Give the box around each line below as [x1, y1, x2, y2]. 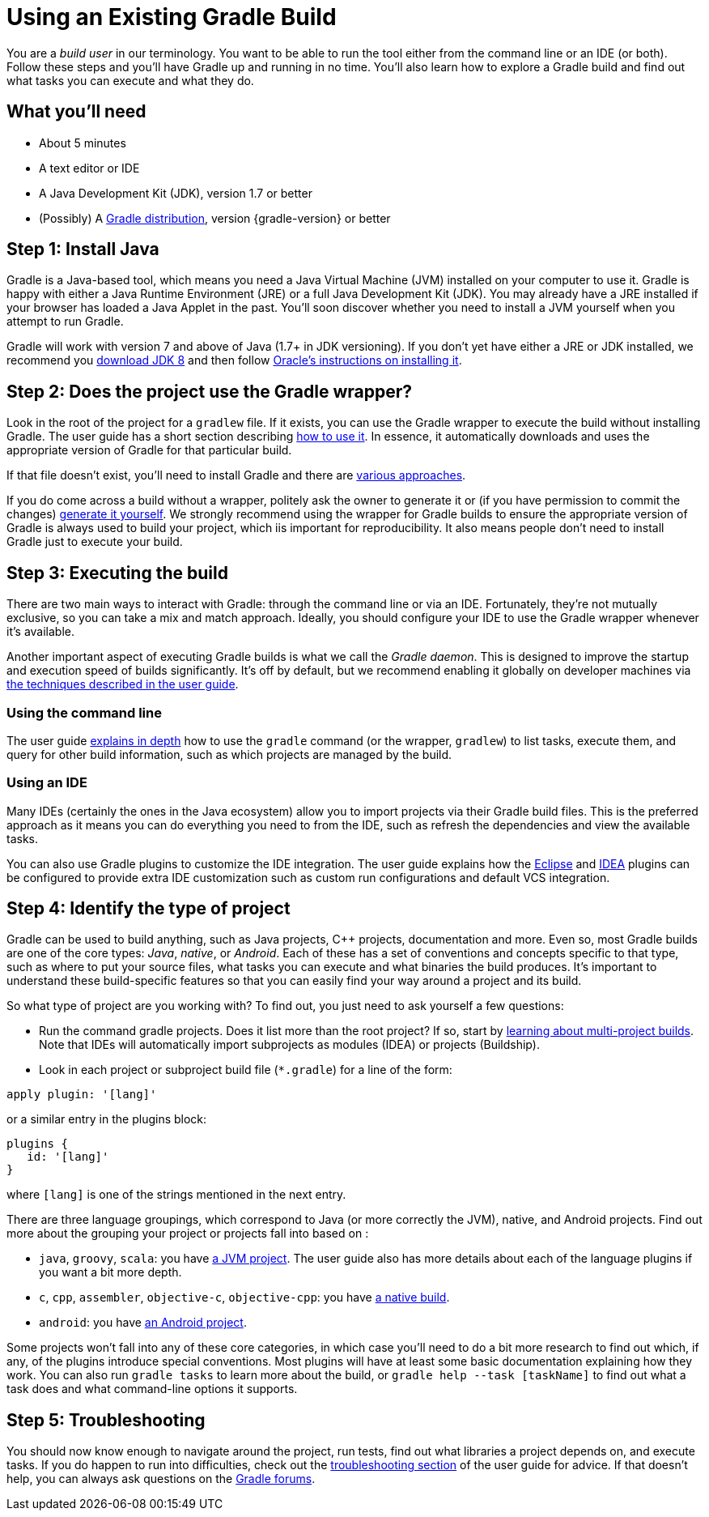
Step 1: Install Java [6, 239, 159, 260]
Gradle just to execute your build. [6, 535, 183, 549]
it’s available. [6, 624, 74, 639]
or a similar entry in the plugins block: [6, 1112, 207, 1127]
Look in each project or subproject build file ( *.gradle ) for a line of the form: [39, 1063, 452, 1077]
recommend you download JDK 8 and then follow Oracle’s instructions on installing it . [6, 353, 462, 368]
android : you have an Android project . [39, 1315, 247, 1330]
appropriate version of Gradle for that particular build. [6, 443, 292, 458]
